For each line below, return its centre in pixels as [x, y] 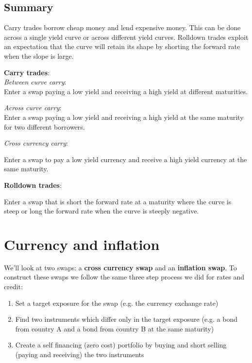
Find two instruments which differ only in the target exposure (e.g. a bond [126, 319]
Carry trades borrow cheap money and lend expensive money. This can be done [122, 27]
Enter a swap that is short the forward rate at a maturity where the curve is [118, 201]
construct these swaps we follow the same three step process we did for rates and [124, 277]
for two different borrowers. [44, 126]
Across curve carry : [33, 107]
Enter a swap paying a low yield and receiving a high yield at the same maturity [124, 117]
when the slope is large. [39, 56]
